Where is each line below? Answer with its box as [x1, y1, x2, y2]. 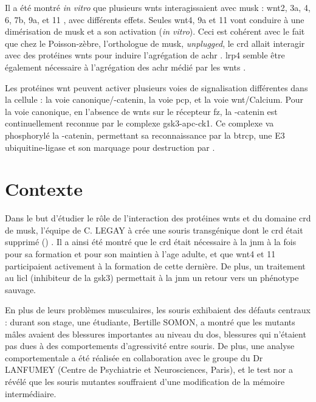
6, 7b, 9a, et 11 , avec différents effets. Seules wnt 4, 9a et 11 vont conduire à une [5, 13, 304, 26]
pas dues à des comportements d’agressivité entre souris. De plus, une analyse [5, 339, 295, 352]
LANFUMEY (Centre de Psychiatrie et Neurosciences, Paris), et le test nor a [5, 363, 294, 376]
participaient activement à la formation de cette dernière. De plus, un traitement [5, 259, 306, 272]
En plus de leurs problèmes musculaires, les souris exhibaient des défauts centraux [5, 303, 311, 316]
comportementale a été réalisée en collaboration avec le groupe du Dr [5, 351, 263, 364]
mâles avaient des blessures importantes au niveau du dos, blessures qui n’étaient [5, 327, 306, 340]
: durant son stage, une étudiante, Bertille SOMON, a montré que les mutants [5, 316, 295, 328]
